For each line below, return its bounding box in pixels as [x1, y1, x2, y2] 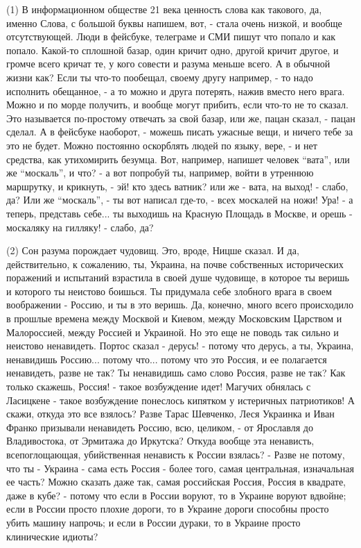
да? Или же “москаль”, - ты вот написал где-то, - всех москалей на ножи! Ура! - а [6, 192, 353, 207]
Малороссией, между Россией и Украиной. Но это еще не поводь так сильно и [6, 324, 339, 339]
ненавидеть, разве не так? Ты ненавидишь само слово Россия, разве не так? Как [6, 365, 346, 380]
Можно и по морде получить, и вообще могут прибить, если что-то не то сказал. [6, 97, 349, 112]
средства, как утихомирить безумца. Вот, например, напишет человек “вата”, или [6, 151, 350, 166]
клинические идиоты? [6, 529, 98, 543]
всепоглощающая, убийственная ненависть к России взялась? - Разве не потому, [6, 447, 345, 461]
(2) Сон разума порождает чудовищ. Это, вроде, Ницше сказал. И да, [6, 243, 299, 258]
